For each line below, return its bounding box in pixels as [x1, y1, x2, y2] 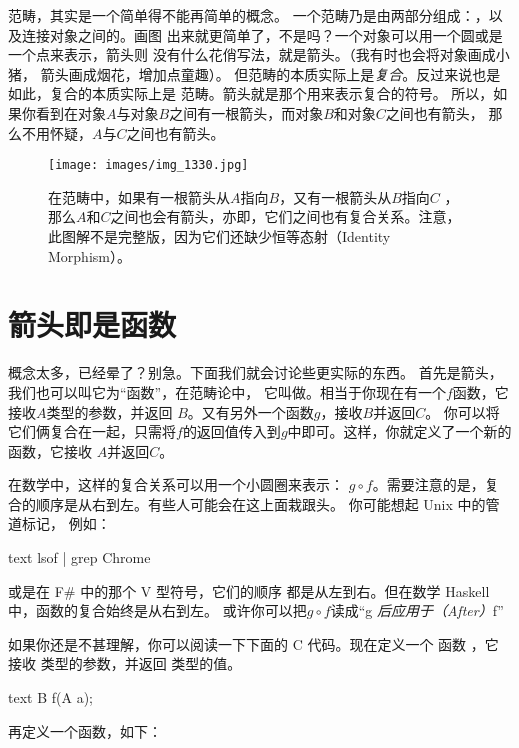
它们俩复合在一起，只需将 [8, 421, 176, 442]
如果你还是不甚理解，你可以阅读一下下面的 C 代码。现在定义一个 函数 [8, 633, 467, 654]
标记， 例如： [21, 513, 111, 534]
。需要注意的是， [372, 474, 485, 495]
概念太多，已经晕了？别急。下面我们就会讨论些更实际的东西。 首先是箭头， [8, 362, 503, 383]
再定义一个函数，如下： [8, 720, 162, 741]
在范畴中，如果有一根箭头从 [48, 186, 230, 207]
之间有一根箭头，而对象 [169, 102, 324, 123]
